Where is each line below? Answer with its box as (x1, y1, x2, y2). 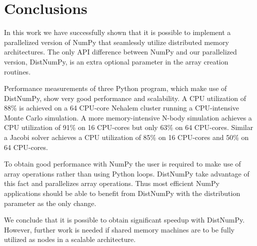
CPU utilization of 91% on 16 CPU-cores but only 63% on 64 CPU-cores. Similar (4, 122, 253, 132)
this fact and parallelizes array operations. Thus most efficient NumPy (4, 178, 219, 188)
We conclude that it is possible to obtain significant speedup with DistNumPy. (4, 214, 245, 225)
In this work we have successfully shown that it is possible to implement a (4, 27, 231, 37)
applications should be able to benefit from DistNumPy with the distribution (4, 188, 240, 198)
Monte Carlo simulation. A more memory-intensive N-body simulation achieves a (4, 112, 252, 122)
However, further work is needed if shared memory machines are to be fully (4, 224, 234, 234)
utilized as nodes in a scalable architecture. (4, 234, 136, 244)
